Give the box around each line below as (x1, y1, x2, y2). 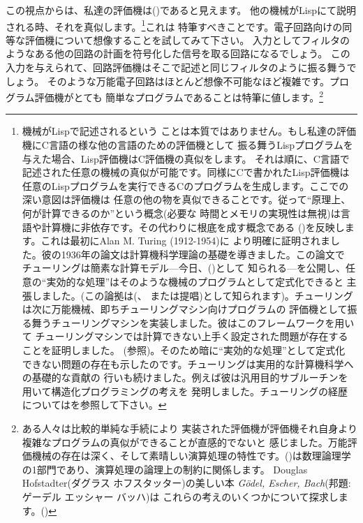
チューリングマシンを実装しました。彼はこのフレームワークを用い (51, 315, 355, 330)
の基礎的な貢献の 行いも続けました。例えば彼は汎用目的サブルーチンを (22, 370, 348, 385)
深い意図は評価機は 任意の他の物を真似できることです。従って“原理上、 (22, 192, 351, 207)
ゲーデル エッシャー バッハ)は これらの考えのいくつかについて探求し (22, 489, 339, 503)
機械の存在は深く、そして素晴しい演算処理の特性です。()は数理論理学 (31, 448, 351, 463)
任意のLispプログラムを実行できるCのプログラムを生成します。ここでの (22, 178, 349, 193)
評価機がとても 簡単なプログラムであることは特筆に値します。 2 (34, 88, 324, 104)
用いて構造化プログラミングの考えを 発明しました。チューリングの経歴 (22, 383, 348, 398)
